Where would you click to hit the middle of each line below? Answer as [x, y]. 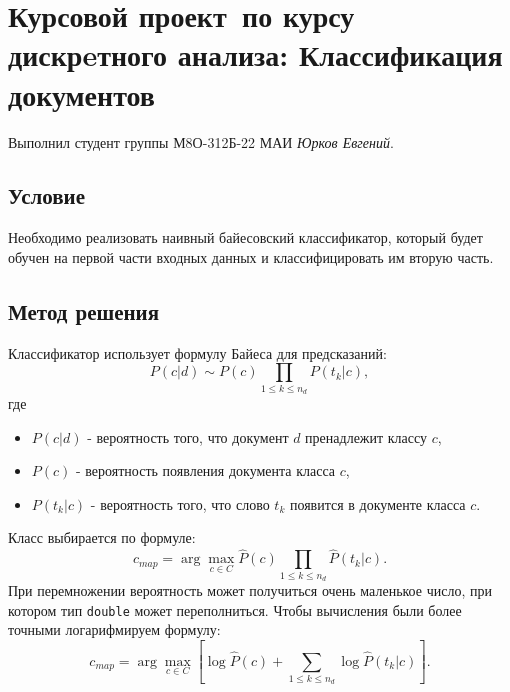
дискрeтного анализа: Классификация [255, 54]
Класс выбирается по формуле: [102, 537]
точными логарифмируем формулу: [114, 629]
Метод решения [84, 310]
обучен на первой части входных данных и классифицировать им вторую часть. [251, 256]
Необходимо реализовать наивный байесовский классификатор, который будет [245, 237]
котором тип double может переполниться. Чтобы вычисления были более [235, 609]
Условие [46, 195]
